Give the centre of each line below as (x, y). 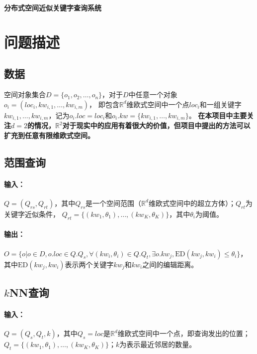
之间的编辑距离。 (170, 264)
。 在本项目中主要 (218, 115)
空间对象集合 (25, 94)
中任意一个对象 (153, 94)
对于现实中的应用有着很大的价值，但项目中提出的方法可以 (156, 125)
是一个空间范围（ (114, 203)
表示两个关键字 (89, 264)
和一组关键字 (220, 104)
